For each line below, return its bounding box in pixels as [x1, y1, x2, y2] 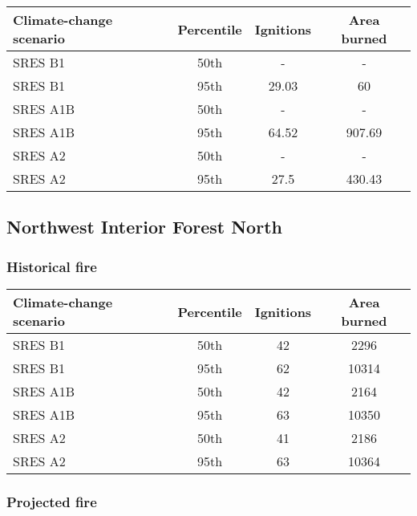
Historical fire [6, 256, 97, 276]
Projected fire [6, 491, 97, 511]
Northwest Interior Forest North [6, 214, 282, 239]
